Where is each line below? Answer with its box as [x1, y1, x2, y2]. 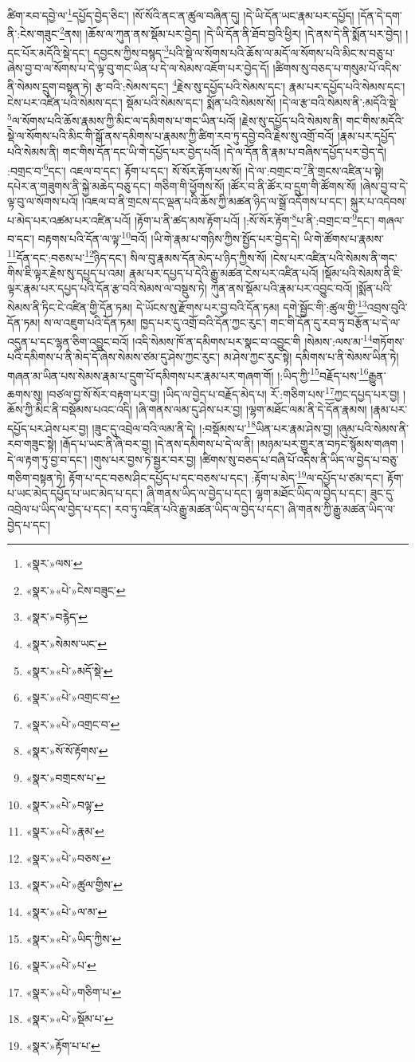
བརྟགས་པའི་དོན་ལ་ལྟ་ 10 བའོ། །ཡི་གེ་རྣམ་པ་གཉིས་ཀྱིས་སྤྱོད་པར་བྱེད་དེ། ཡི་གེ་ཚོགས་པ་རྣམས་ [37, 228, 384, 246]
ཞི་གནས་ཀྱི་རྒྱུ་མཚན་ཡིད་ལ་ [288, 501, 396, 517]
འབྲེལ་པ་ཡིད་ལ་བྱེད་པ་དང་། [7, 501, 112, 517]
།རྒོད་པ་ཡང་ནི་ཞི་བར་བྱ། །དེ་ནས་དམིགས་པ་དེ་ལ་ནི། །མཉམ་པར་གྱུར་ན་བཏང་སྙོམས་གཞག [60, 435, 398, 452]
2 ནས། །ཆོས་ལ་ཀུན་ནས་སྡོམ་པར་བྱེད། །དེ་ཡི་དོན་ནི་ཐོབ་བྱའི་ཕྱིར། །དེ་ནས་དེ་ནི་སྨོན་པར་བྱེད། [59, 23, 402, 41]
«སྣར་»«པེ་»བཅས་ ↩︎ [25, 849, 111, 866]
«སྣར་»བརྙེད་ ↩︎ [25, 608, 88, 625]
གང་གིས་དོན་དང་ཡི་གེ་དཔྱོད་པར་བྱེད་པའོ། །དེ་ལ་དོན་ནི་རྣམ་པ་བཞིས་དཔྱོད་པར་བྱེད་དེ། [62, 144, 387, 160]
